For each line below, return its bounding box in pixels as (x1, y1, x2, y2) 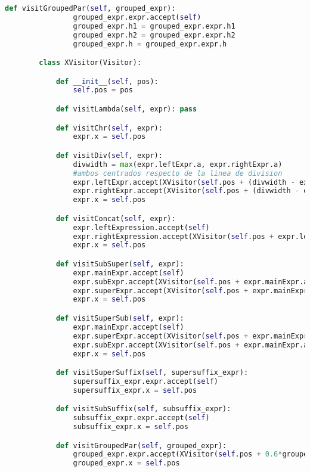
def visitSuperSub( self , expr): (55, 314, 184, 322)
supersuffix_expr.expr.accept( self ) (73, 377, 218, 386)
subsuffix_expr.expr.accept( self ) (73, 414, 210, 423)
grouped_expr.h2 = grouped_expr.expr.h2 (73, 30, 235, 39)
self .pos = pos (73, 86, 133, 95)
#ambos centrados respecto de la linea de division (73, 169, 283, 178)
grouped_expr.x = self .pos (73, 459, 180, 468)
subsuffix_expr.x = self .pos (73, 423, 188, 431)
